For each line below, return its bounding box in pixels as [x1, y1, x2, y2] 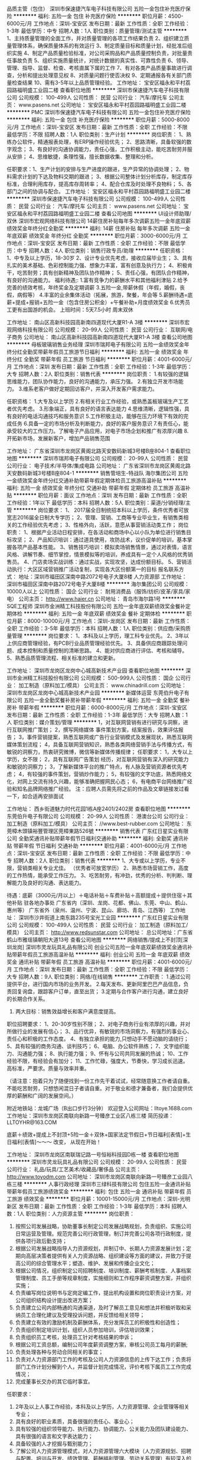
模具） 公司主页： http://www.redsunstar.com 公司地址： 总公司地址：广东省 [6, 929, 193, 936]
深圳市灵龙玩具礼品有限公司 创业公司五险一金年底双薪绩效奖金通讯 [25, 944, 188, 951]
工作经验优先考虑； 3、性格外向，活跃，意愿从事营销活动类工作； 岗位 [17, 521, 189, 528]
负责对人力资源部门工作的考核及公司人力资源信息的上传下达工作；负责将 [15, 1356, 191, 1362]
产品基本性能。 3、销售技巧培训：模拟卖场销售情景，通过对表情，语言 [22, 544, 193, 550]
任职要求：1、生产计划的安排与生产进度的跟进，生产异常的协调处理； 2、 [6, 166, 185, 173]
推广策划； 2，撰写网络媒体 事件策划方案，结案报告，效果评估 [27, 726, 179, 733]
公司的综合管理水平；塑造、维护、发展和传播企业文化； [20, 1259, 155, 1267]
